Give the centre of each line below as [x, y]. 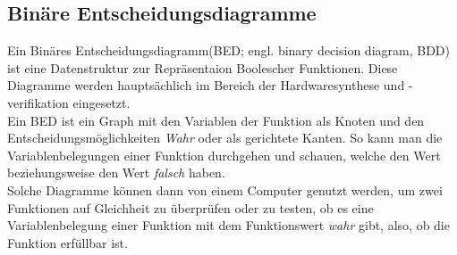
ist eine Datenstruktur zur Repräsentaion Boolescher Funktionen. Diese [203, 67]
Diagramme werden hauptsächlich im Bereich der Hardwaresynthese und [206, 85]
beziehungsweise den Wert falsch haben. [116, 173]
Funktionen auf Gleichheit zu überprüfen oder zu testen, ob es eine [190, 207]
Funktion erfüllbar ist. [68, 242]
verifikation [38, 102]
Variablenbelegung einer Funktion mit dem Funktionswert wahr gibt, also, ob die [228, 225]
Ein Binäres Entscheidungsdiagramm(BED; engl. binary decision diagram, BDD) [228, 50]
